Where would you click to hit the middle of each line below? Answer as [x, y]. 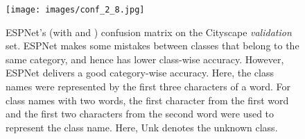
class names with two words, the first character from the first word [147, 100]
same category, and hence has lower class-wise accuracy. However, [145, 59]
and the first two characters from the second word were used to [140, 114]
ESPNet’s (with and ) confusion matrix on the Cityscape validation [149, 32]
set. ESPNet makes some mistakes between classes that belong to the [152, 46]
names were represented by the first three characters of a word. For [148, 87]
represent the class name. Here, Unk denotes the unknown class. [142, 127]
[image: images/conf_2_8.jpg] [75, 10]
